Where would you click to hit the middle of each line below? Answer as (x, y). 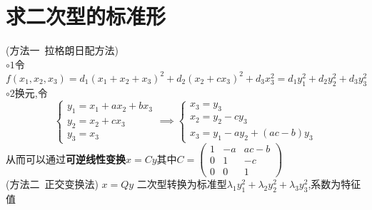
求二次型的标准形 (86, 16)
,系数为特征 (335, 184)
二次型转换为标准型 (182, 184)
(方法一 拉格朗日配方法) (62, 50)
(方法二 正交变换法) (52, 184)
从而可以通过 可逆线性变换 (66, 158)
